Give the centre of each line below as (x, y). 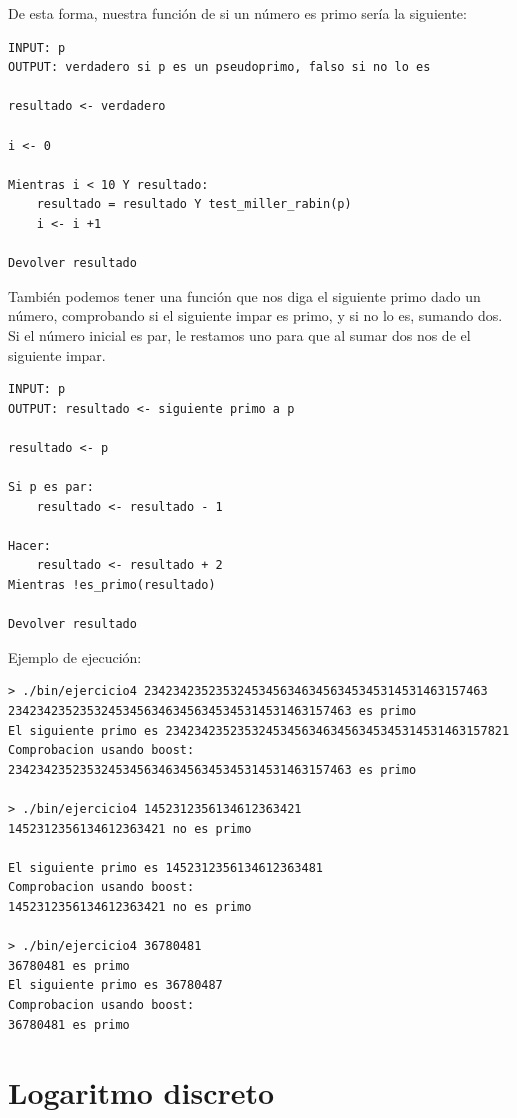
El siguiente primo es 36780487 (115, 985)
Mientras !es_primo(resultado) (112, 585)
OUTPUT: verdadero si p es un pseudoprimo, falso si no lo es (219, 67)
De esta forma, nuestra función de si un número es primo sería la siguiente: (237, 13)
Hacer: (29, 545)
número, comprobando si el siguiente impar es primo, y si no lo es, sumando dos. (255, 315)
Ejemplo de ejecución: (75, 656)
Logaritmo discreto (141, 1092)
